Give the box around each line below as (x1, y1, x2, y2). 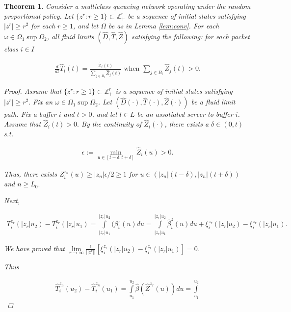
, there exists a (164, 119, 209, 129)
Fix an (33, 97, 53, 107)
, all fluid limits (47, 31, 94, 41)
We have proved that (4, 243, 65, 253)
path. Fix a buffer (4, 109, 56, 119)
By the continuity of (81, 119, 142, 129)
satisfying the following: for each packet (131, 31, 250, 41)
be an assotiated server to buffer (137, 109, 233, 119)
